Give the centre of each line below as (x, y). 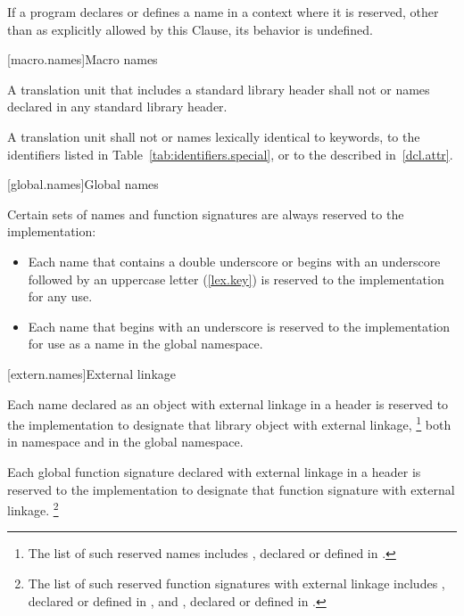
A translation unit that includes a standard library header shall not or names (219, 89)
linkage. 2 (33, 509)
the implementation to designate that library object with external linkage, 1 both (229, 423)
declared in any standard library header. (117, 107)
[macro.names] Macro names (83, 59)
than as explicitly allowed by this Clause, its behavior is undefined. (190, 29)
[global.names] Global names (83, 184)
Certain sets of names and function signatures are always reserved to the (206, 214)
